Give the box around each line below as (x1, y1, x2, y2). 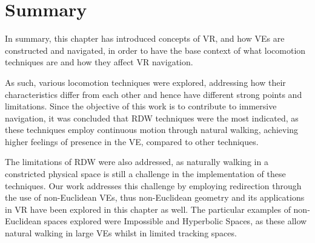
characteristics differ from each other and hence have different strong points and (5, 88, 302, 100)
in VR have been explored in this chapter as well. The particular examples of (5, 202, 291, 215)
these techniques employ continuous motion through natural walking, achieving (5, 123, 299, 136)
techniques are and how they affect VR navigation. (5, 56, 193, 68)
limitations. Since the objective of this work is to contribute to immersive (5, 100, 277, 112)
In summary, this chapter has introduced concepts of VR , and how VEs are (5, 32, 285, 45)
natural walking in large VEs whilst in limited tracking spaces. (5, 227, 237, 239)
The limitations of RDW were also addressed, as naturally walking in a (5, 155, 268, 168)
